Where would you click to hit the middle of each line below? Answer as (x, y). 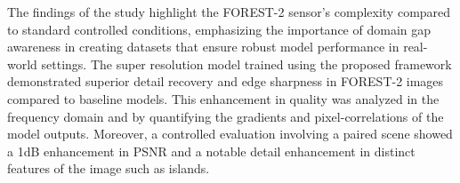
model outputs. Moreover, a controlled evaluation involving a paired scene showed (230, 134)
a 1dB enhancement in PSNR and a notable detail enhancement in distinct (211, 151)
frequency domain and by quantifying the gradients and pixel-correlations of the (226, 116)
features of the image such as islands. (109, 168)
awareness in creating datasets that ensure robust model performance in (203, 47)
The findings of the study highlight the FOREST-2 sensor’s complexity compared (229, 12)
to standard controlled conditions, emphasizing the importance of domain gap (219, 29)
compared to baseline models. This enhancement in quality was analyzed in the (223, 98)
